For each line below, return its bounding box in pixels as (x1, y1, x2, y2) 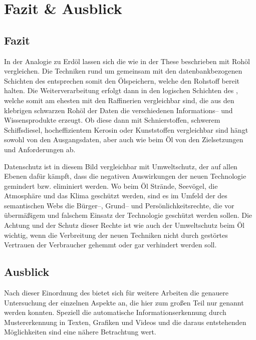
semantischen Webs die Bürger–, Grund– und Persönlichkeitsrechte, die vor (4, 200, 234, 210)
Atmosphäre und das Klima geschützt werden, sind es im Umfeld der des (4, 190, 227, 201)
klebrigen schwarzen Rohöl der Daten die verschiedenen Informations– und (4, 105, 233, 115)
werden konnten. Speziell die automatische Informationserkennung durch (4, 307, 226, 317)
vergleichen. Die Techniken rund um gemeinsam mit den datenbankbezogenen (4, 66, 242, 76)
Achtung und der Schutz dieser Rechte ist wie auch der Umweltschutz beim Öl (4, 220, 244, 230)
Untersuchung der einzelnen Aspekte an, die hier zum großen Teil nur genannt (4, 297, 244, 307)
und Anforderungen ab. (4, 144, 76, 154)
